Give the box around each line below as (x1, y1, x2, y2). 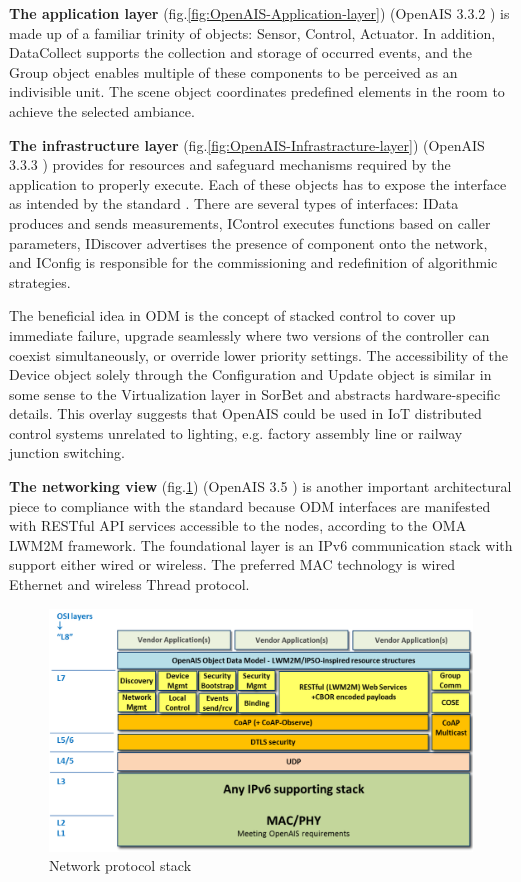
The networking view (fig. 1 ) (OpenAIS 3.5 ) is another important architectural (9, 476, 512, 497)
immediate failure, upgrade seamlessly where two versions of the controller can (9, 324, 490, 345)
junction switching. (9, 442, 125, 463)
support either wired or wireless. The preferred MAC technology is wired (9, 554, 455, 575)
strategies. (9, 271, 71, 292)
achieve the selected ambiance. (9, 100, 195, 121)
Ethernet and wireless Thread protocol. (9, 574, 250, 595)
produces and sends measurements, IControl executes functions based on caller (9, 212, 491, 233)
